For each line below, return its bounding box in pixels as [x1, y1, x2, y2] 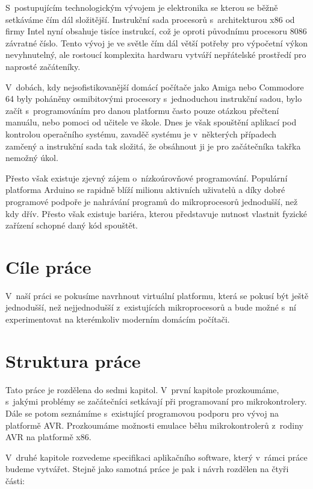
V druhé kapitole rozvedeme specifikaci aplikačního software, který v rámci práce [5, 450, 308, 463]
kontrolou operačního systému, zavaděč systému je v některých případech [5, 127, 277, 140]
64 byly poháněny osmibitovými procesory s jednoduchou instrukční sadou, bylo [5, 92, 302, 105]
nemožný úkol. [5, 151, 58, 164]
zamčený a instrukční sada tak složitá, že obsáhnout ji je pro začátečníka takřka [5, 139, 301, 152]
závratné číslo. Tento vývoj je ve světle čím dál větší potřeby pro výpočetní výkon [5, 36, 308, 49]
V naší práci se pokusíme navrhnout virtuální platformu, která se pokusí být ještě [5, 289, 309, 301]
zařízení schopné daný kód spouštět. [5, 219, 138, 232]
